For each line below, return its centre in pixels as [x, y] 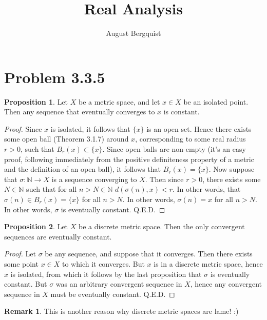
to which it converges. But [103, 263]
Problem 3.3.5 [55, 77]
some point [21, 263]
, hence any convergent [226, 284]
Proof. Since [23, 128]
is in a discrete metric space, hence [208, 263]
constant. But [26, 284]
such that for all [52, 189]
